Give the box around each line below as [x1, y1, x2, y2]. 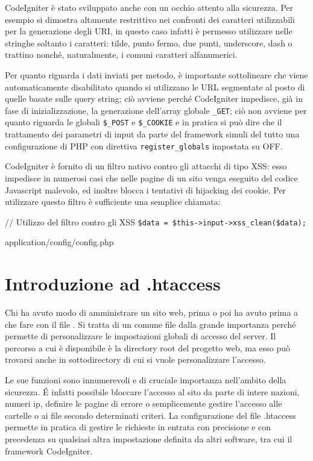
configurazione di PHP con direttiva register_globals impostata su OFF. [5, 139, 283, 152]
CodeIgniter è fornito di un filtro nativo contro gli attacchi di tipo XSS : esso [5, 160, 287, 172]
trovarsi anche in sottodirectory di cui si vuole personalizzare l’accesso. [5, 353, 266, 366]
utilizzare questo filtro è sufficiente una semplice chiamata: [5, 195, 221, 208]
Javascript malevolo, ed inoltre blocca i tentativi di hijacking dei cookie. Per [5, 183, 286, 196]
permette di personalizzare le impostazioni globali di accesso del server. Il [5, 330, 276, 342]
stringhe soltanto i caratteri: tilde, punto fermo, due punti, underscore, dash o [5, 36, 292, 49]
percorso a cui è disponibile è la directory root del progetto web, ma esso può [5, 341, 291, 354]
